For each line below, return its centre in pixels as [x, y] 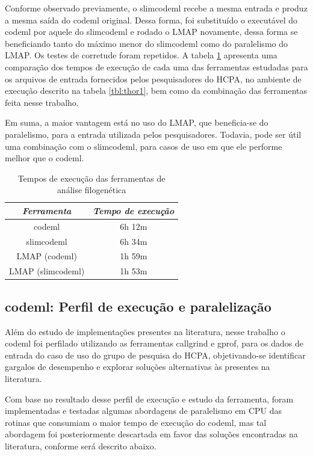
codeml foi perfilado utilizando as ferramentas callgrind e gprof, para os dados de [154, 343]
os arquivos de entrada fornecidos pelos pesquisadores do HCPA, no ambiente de [153, 79]
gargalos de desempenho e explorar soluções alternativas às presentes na [138, 367]
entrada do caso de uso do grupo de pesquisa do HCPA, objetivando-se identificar [155, 355]
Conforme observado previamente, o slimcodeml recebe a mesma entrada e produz [156, 8]
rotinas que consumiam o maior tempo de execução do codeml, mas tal [136, 422]
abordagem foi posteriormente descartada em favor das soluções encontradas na [151, 434]
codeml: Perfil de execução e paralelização [138, 306]
